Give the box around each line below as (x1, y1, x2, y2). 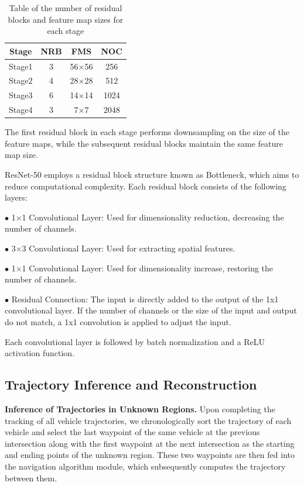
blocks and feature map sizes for (8, 13, 124, 25)
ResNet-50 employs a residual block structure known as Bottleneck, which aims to (5, 168, 299, 181)
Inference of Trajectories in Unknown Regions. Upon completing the (5, 402, 275, 415)
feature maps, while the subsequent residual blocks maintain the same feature (5, 137, 283, 149)
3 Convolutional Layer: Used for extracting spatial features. (22, 242, 235, 254)
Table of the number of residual (9, 2, 122, 13)
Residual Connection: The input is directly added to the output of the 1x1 (11, 292, 279, 305)
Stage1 (9, 60, 33, 72)
